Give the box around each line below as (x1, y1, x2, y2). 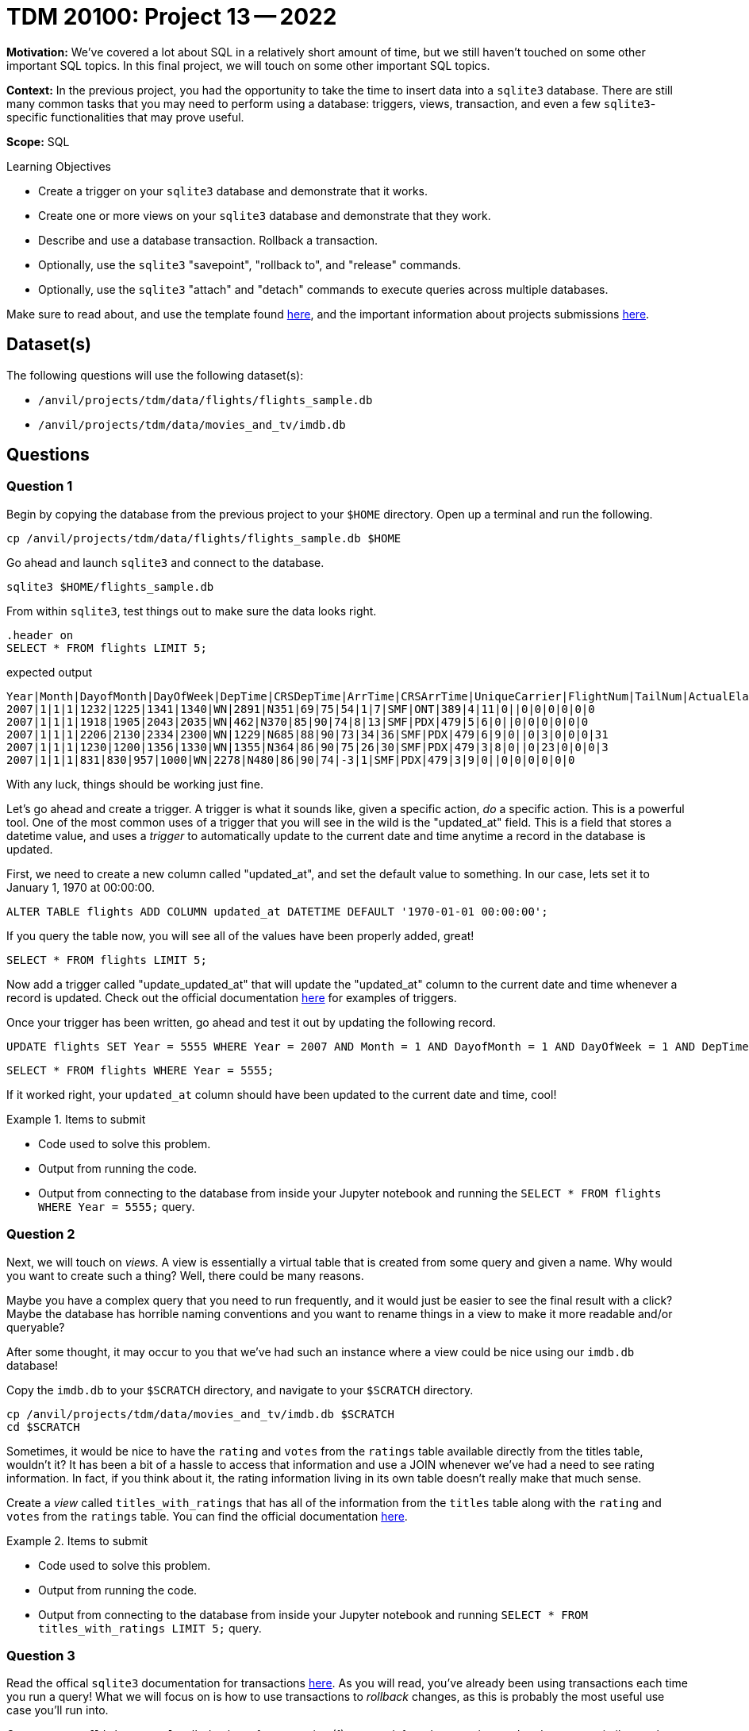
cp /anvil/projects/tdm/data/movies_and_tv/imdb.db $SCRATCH (6, 1407, 394, 1421)
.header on (6, 628, 74, 642)
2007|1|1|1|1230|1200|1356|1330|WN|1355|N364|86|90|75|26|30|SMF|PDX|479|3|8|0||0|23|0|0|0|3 (6, 740, 609, 754)
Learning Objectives (6, 159, 111, 173)
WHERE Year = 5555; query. (38, 1199, 195, 1213)
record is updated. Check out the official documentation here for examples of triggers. (6, 990, 457, 1004)
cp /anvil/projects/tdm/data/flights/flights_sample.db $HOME (6, 531, 401, 545)
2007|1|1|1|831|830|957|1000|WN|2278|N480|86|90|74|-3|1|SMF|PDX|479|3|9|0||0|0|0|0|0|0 (6, 753, 575, 766)
